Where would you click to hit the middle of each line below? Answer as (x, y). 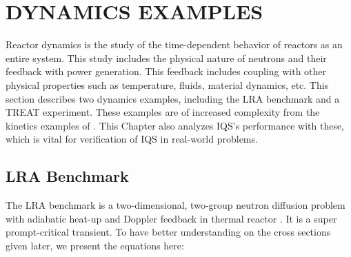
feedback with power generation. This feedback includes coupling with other (166, 71)
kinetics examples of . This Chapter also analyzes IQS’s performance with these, (175, 125)
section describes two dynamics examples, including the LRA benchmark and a (173, 98)
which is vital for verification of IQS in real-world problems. (132, 139)
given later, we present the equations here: (95, 245)
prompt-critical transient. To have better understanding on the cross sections (168, 232)
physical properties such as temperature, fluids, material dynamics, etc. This (167, 84)
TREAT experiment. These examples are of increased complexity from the (163, 112)
